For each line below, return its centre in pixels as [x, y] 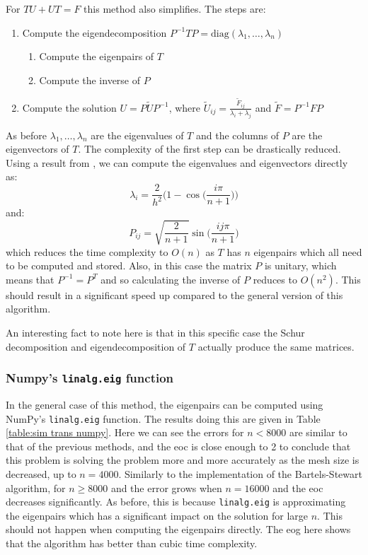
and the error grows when [166, 487]
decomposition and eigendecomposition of [96, 346]
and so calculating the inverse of [171, 279]
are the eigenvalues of [137, 135]
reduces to [275, 279]
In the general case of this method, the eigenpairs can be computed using [165, 404]
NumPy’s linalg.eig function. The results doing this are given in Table [163, 418]
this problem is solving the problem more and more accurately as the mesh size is [183, 460]
